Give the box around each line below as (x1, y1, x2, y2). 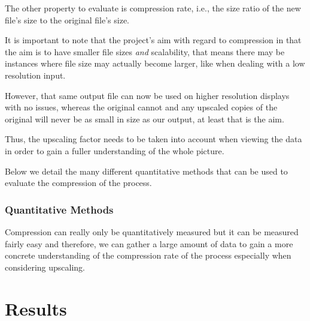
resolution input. (5, 68, 66, 81)
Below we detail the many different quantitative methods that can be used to (5, 164, 288, 177)
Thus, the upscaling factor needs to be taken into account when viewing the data (5, 133, 302, 145)
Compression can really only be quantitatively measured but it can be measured (5, 225, 299, 238)
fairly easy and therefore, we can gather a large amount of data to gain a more (5, 237, 293, 250)
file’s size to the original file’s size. (5, 13, 129, 26)
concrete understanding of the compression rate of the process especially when (5, 249, 291, 262)
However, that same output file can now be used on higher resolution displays (5, 89, 290, 101)
